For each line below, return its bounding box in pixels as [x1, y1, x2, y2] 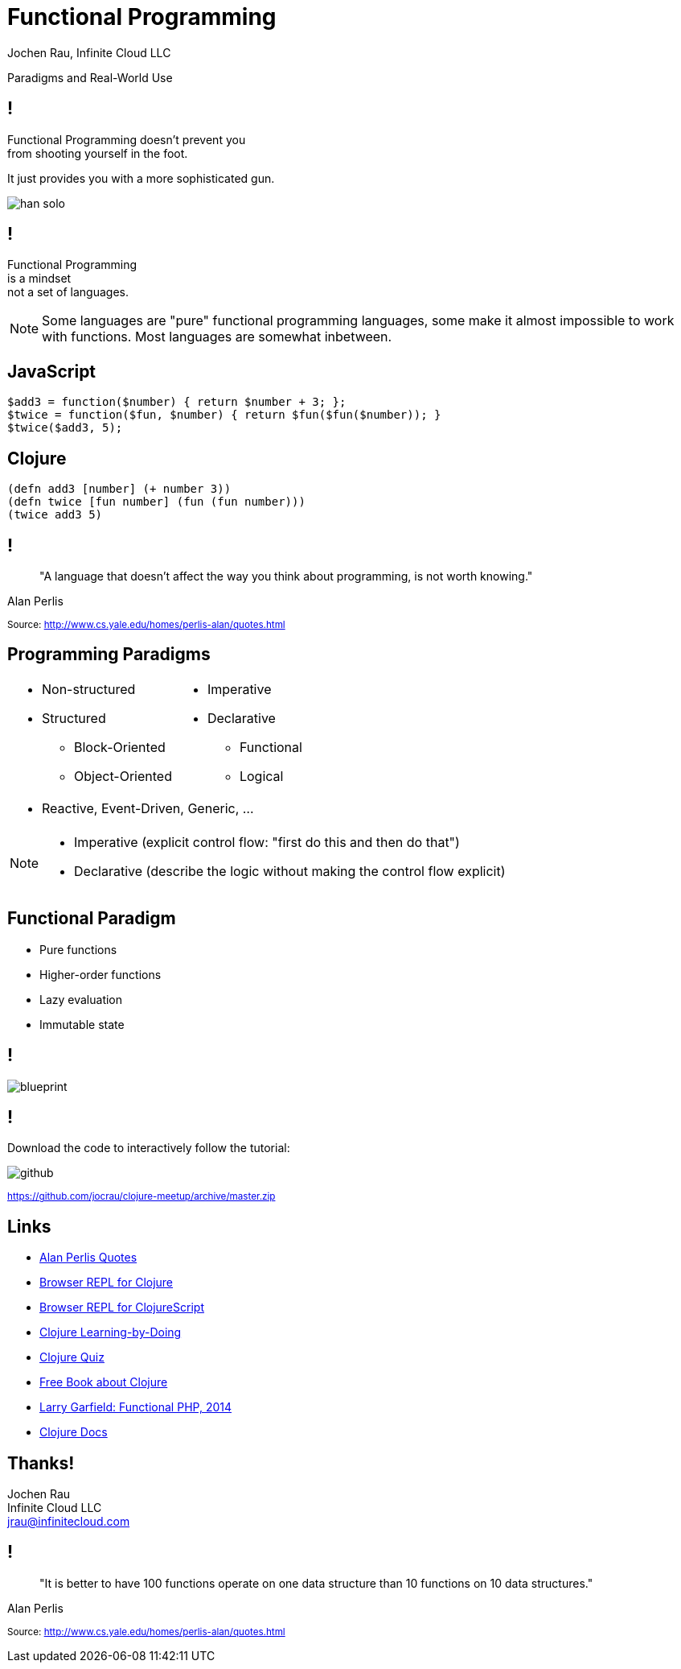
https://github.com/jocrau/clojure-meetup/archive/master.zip [7, 1191, 276, 1203]
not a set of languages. [7, 285, 129, 300]
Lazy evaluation [39, 992, 123, 1006]
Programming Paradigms [7, 644, 211, 665]
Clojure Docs [39, 1425, 108, 1440]
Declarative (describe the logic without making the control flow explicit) [74, 862, 506, 879]
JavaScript [7, 361, 96, 382]
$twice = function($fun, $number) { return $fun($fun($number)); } [7, 408, 441, 422]
